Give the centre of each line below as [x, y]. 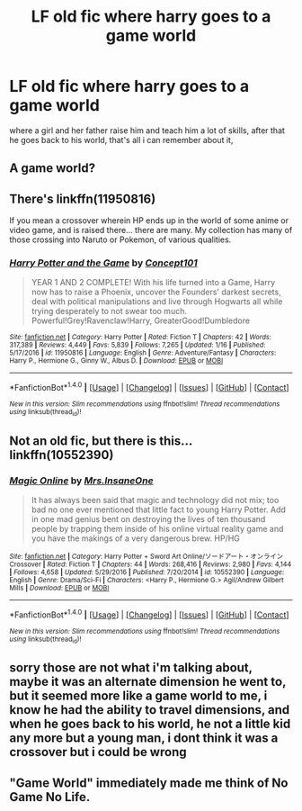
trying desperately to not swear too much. [109, 311]
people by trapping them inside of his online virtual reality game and [157, 529]
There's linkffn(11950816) [83, 198]
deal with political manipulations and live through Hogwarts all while [157, 302]
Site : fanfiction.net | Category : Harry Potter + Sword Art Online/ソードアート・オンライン [147, 557]
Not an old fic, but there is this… [101, 441]
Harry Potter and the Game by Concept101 [103, 263]
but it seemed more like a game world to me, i [138, 696]
